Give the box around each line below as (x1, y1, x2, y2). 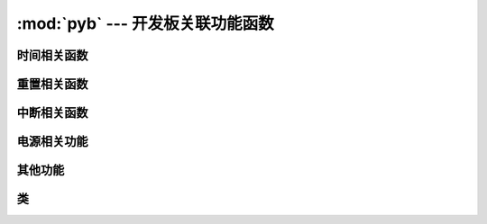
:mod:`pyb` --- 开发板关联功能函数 (16, 13, 274, 33)
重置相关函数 (16, 76, 88, 92)
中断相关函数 (16, 105, 88, 121)
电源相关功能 (16, 134, 88, 149)
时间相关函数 (16, 48, 88, 63)
